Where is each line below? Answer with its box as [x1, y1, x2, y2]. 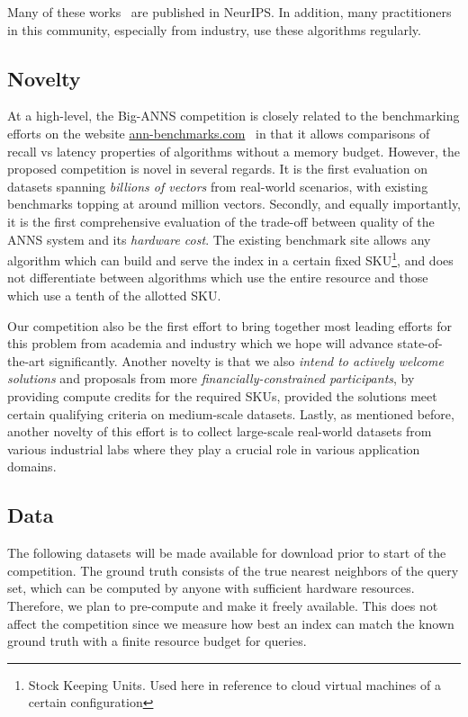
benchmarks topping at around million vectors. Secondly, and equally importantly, [7, 194, 462, 213]
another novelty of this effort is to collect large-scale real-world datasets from [7, 422, 432, 441]
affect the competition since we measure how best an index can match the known [7, 614, 454, 632]
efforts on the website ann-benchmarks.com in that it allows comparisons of [7, 123, 430, 142]
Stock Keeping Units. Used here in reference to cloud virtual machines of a [28, 675, 441, 694]
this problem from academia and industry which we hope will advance [7, 334, 393, 353]
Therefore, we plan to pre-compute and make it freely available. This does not [7, 596, 438, 614]
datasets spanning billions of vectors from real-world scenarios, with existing [7, 176, 428, 195]
